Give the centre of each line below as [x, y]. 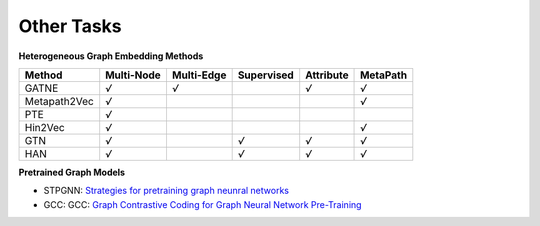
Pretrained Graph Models [71, 172]
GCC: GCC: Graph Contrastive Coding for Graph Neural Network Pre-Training [202, 204]
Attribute [327, 75]
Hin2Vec [44, 127]
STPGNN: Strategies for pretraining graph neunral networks [166, 191]
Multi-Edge [199, 75]
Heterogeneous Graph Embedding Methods [111, 56]
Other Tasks [70, 26]
